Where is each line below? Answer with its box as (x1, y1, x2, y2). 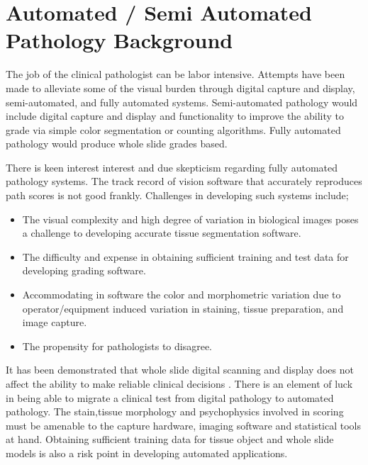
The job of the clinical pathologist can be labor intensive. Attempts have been (6, 67, 345, 82)
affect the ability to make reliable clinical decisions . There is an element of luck (6, 376, 353, 391)
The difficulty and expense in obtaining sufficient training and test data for (22, 249, 349, 264)
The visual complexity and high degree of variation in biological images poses (22, 211, 359, 226)
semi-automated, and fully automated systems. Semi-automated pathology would (6, 94, 358, 109)
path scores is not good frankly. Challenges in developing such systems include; (6, 188, 349, 203)
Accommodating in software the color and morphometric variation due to (22, 287, 341, 302)
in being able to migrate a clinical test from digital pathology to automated (6, 390, 334, 405)
